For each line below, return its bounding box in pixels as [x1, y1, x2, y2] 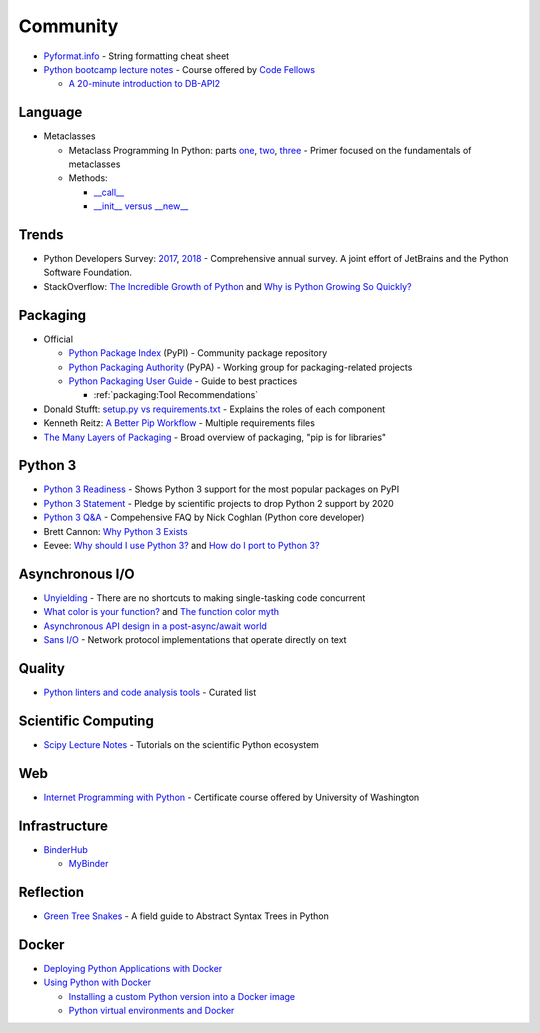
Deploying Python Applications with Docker [43, 962, 223, 974]
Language [18, 104, 83, 121]
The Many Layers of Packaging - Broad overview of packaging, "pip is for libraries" [43, 431, 387, 443]
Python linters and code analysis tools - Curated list [43, 686, 257, 698]
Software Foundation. [43, 266, 133, 279]
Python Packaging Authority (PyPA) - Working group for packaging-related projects [68, 361, 413, 373]
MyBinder [68, 858, 109, 870]
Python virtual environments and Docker [68, 1005, 235, 1017]
